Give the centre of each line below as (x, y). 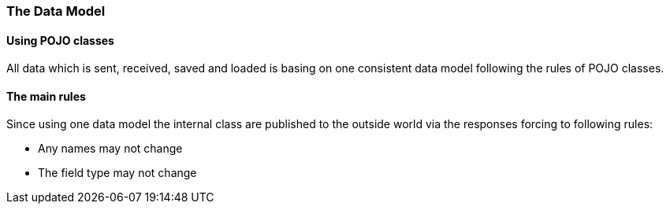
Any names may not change (110, 149)
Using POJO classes (60, 40)
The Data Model (56, 11)
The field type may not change (117, 173)
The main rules (46, 96)
